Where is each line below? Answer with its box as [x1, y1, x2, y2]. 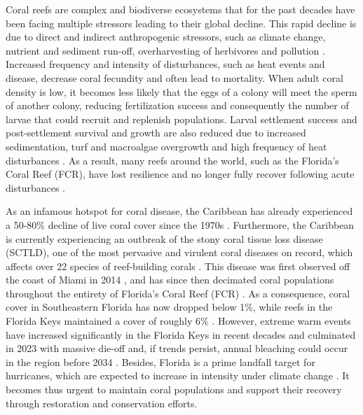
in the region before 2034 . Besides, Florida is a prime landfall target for [6, 354, 315, 369]
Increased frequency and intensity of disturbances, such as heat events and [6, 57, 325, 71]
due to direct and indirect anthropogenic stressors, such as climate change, [6, 29, 326, 44]
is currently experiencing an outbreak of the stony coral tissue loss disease [6, 231, 323, 246]
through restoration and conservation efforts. [6, 395, 198, 410]
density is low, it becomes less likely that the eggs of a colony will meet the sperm [6, 84, 357, 99]
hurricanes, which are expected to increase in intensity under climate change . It [6, 368, 350, 383]
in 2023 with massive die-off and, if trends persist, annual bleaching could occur [6, 341, 348, 356]
